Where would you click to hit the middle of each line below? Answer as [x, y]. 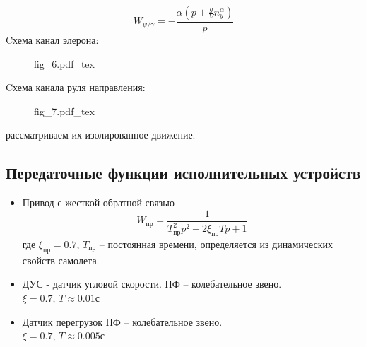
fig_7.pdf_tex [64, 111]
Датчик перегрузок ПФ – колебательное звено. [122, 321]
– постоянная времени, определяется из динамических [216, 244]
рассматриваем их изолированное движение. [101, 135]
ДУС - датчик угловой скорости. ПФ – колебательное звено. [152, 284]
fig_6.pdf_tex [64, 63]
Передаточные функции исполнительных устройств [183, 173]
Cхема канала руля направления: [76, 87]
